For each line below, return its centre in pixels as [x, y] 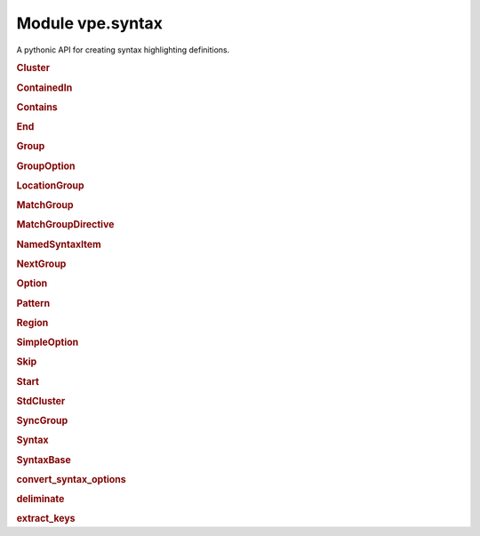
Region [32, 323]
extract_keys [46, 518]
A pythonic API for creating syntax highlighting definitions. [123, 50]
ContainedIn [44, 87]
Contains [37, 107]
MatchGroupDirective [65, 225]
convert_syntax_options [71, 479]
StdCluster [41, 401]
